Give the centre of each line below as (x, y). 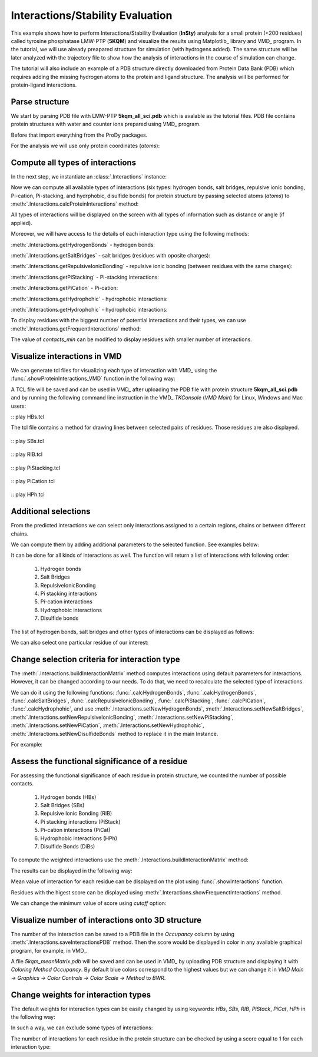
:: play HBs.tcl (28, 417)
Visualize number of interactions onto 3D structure (106, 920)
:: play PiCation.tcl (33, 481)
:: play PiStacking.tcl (36, 468)
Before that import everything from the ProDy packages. (79, 135)
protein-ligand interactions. (44, 85)
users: (19, 406)
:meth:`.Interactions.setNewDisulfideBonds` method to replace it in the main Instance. (115, 734)
